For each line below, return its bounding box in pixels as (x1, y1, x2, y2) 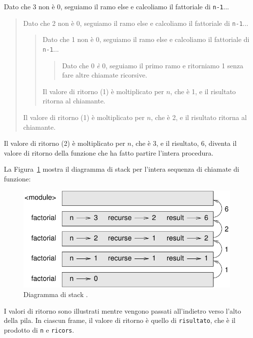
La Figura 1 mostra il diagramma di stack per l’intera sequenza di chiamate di (4, 164, 239, 174)
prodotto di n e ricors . (4, 324, 74, 335)
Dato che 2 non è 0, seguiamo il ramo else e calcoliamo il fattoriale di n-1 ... (23, 18, 249, 28)
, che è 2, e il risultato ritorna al (151, 112, 247, 122)
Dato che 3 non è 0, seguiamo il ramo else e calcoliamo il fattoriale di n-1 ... (4, 1, 229, 11)
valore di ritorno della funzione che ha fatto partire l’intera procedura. (4, 147, 214, 158)
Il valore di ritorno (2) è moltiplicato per (4, 138, 125, 148)
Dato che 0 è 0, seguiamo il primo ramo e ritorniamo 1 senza (62, 60, 244, 70)
